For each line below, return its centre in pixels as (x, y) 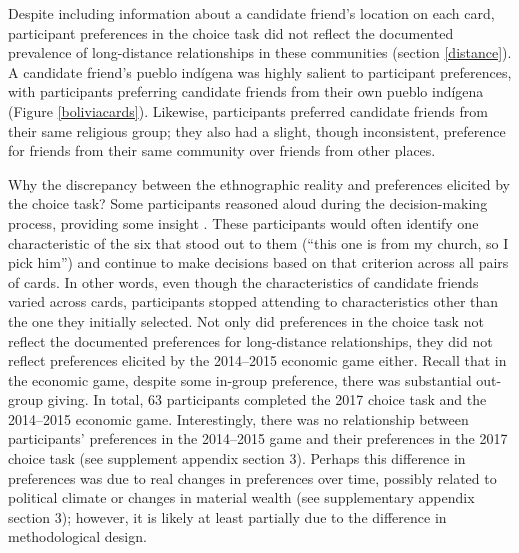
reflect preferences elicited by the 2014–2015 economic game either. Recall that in (257, 360)
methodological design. (77, 536)
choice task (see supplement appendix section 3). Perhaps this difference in (237, 458)
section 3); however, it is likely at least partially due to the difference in (227, 516)
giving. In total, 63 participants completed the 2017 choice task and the (267, 399)
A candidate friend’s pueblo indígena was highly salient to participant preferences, (260, 71)
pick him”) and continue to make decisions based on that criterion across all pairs (258, 262)
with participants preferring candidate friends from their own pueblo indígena (246, 91)
